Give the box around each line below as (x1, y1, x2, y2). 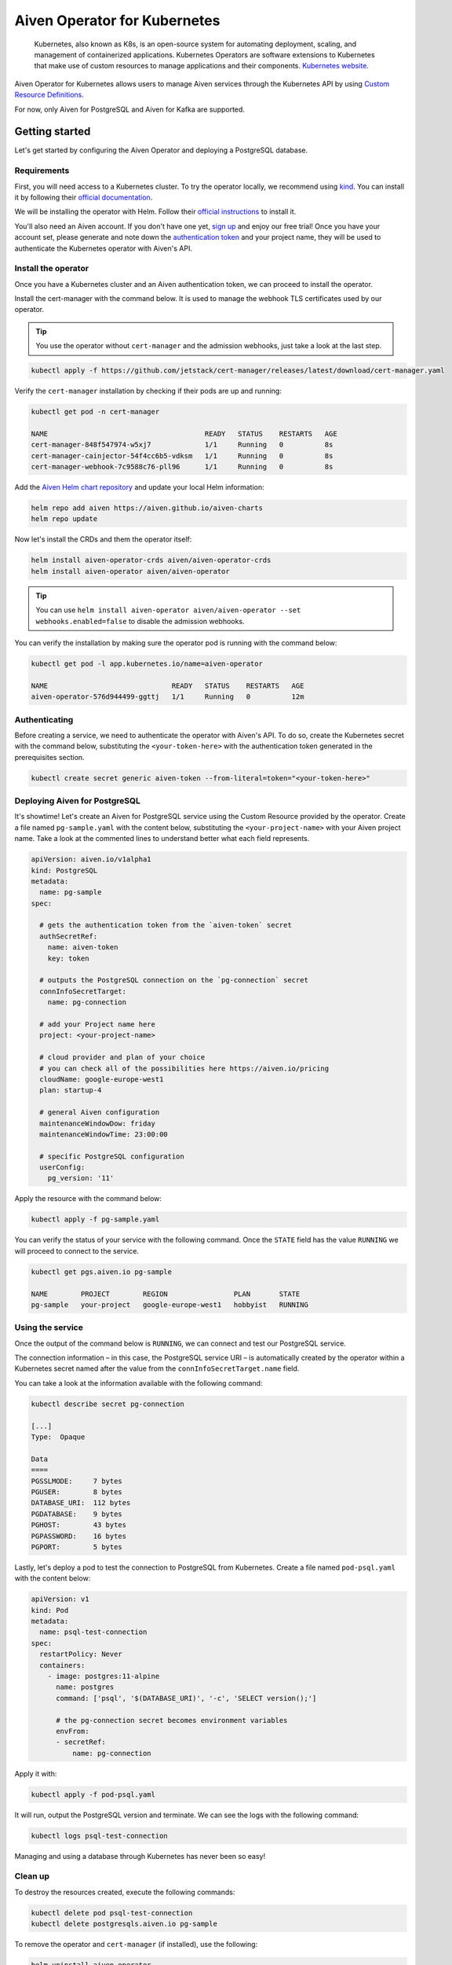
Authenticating (14, 714, 74, 725)
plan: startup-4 (39, 1085, 102, 1095)
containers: (39, 1661, 86, 1669)
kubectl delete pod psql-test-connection (31, 1908, 193, 1917)
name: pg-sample (39, 888, 102, 897)
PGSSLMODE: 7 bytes (31, 1476, 123, 1486)
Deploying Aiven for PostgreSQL (14, 795, 140, 806)
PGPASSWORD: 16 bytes (31, 1531, 127, 1541)
